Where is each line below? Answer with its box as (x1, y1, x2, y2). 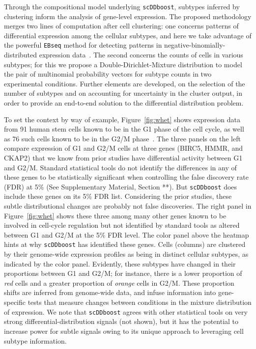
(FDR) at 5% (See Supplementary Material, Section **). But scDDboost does (4, 181, 237, 191)
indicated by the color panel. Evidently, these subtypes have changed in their (4, 258, 236, 268)
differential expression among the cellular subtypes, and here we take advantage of (4, 30, 252, 40)
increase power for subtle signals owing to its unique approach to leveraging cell (4, 325, 244, 336)
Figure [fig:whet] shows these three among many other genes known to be (4, 210, 227, 220)
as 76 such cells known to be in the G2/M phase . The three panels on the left (4, 133, 241, 143)
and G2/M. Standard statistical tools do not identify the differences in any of (4, 162, 237, 172)
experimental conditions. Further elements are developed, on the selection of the (4, 78, 245, 88)
